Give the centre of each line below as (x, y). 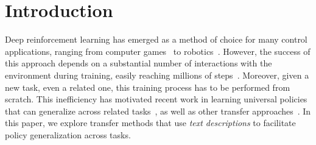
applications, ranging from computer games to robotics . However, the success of (158, 51)
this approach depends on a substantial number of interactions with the (139, 63)
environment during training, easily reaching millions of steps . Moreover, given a (157, 75)
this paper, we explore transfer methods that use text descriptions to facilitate (150, 123)
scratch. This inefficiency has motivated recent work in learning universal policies (156, 99)
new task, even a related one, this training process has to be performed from (148, 87)
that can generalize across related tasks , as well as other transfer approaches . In (158, 111)
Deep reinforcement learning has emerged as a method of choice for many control (156, 39)
